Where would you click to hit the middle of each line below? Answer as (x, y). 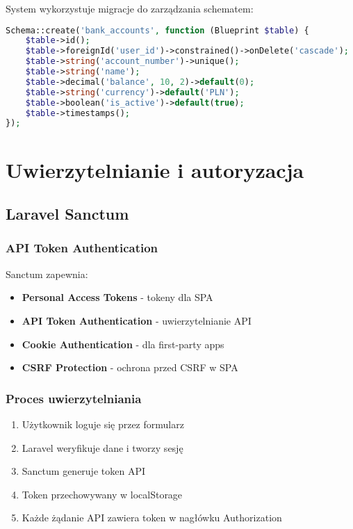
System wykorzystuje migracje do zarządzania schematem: (130, 8)
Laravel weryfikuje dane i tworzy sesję (102, 447)
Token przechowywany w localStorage (102, 494)
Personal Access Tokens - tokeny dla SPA (117, 297)
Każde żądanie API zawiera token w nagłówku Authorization (152, 518)
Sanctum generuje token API (83, 471)
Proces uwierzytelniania (74, 398)
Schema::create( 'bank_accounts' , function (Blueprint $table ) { (157, 30)
